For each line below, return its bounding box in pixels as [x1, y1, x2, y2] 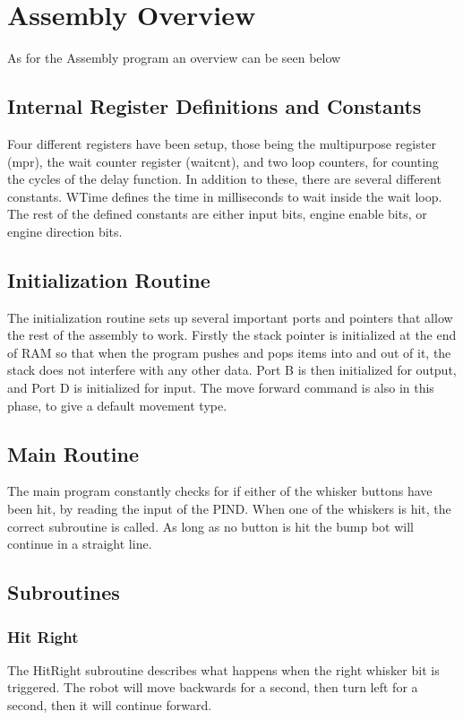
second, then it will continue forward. [7, 696, 212, 715]
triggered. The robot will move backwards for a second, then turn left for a [7, 678, 418, 697]
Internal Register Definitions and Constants [7, 92, 422, 120]
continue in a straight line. [7, 534, 152, 553]
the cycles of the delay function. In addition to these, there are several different [7, 169, 442, 188]
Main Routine [7, 439, 140, 467]
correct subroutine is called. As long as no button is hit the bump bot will [7, 516, 414, 535]
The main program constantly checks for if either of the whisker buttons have [7, 481, 433, 500]
